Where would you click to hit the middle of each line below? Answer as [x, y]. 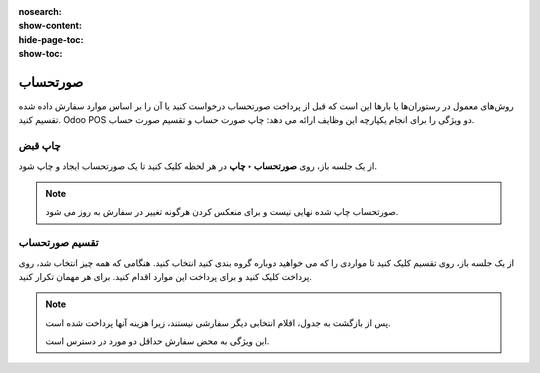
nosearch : [40, 11]
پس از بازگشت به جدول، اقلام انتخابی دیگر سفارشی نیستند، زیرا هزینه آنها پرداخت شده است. [218, 322]
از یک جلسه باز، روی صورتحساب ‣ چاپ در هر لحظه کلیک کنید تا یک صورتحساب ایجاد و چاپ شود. [198, 166]
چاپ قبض [40, 146]
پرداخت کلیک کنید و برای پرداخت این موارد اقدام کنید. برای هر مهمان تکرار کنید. [165, 276]
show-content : [50, 26]
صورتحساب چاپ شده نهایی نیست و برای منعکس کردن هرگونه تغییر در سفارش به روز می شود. [222, 212]
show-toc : [40, 54]
